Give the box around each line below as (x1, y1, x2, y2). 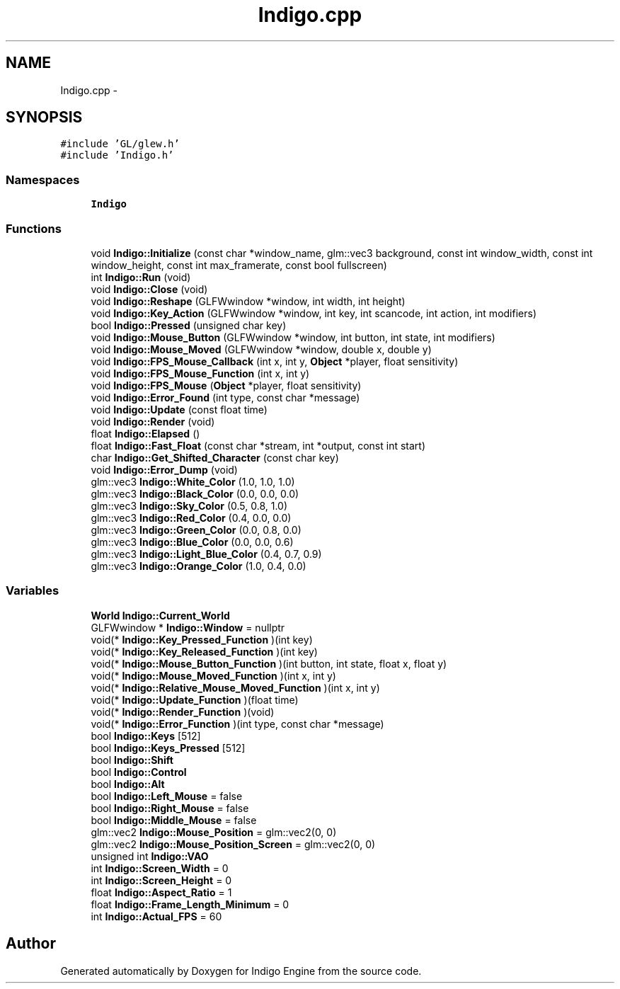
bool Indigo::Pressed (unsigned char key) (91, 319, 287, 331)
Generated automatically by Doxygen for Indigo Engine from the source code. (60, 964, 422, 977)
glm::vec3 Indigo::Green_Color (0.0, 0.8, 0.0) (91, 523, 302, 536)
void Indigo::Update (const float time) (91, 403, 268, 416)
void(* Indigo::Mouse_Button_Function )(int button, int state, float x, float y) (91, 657, 447, 670)
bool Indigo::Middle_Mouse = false (91, 813, 257, 826)
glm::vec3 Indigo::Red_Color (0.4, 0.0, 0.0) (91, 511, 292, 524)
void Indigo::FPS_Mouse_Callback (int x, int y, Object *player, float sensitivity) (91, 355, 459, 367)
